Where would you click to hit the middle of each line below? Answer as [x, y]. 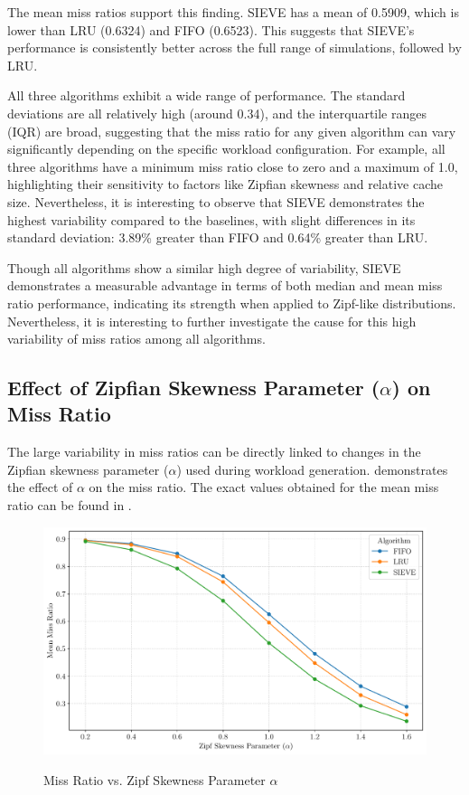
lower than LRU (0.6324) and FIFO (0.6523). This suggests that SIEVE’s [211, 29]
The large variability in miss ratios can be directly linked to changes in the [214, 452]
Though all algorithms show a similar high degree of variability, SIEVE [204, 267]
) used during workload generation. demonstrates [312, 469]
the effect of [40, 487]
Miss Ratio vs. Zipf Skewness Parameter [155, 779]
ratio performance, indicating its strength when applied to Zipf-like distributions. [232, 303]
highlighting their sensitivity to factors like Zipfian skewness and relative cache [225, 184]
